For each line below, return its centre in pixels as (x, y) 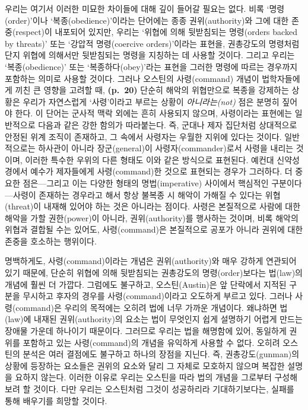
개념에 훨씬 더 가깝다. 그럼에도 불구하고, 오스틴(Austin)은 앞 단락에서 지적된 (146, 284)
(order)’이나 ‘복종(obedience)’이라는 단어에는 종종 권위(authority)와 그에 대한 (147, 20)
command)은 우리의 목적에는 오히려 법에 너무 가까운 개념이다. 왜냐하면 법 (152, 307)
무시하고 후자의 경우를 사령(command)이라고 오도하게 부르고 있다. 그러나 (158, 296)
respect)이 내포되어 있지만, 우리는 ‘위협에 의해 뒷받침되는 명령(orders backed (156, 32)
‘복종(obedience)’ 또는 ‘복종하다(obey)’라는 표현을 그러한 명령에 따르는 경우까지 (151, 66)
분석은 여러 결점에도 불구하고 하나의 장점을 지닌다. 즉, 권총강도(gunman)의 (161, 354)
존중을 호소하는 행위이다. (51, 241)
